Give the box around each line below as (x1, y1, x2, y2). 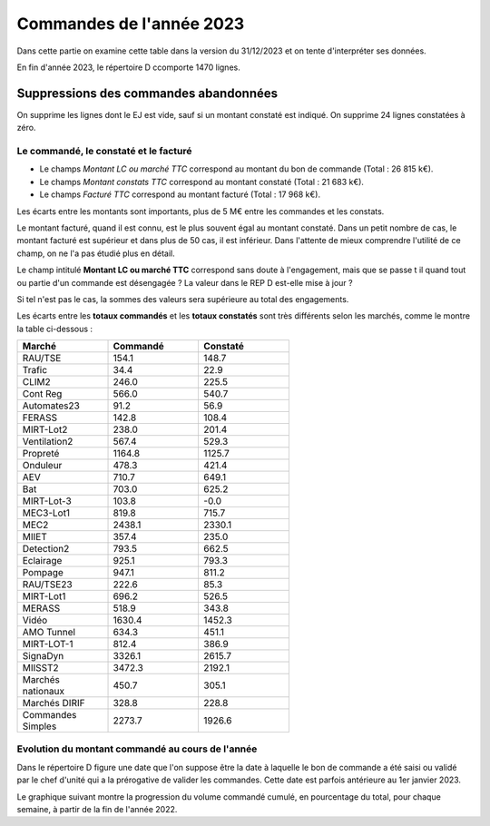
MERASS (22, 602, 61, 615)
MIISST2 (22, 662, 59, 674)
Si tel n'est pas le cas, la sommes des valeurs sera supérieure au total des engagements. (16, 293, 349, 304)
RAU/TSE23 (22, 578, 73, 591)
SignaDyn (22, 650, 64, 663)
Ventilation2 (22, 436, 73, 448)
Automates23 (22, 399, 81, 412)
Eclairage (22, 555, 63, 567)
